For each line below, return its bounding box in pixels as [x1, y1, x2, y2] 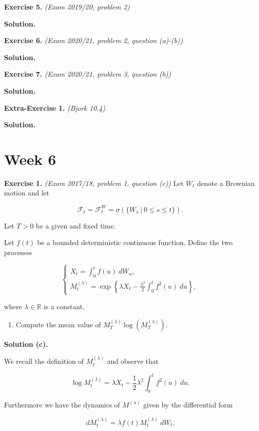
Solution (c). [4, 338, 48, 349]
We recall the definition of [4, 356, 84, 366]
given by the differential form [143, 399, 233, 410]
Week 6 [4, 148, 56, 169]
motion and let [4, 187, 50, 198]
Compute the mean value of [16, 319, 101, 329]
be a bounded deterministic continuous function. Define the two [37, 237, 233, 248]
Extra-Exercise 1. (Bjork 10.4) [4, 102, 106, 113]
